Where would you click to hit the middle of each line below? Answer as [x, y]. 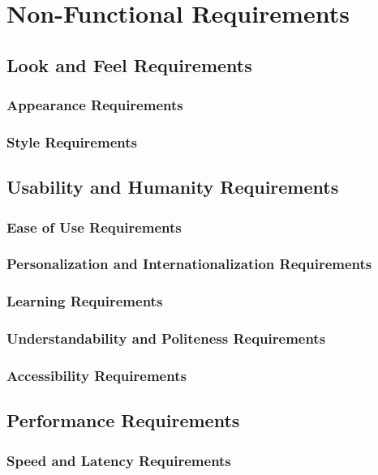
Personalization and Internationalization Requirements [189, 264]
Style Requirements [72, 141]
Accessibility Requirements [97, 375]
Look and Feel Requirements [129, 64]
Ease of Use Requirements [94, 227]
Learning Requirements [85, 301]
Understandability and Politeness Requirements [166, 338]
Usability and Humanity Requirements [173, 187]
